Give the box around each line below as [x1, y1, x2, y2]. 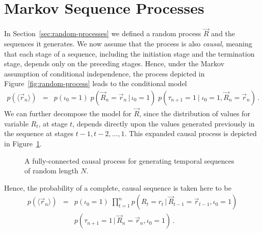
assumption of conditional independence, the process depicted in [4, 68, 205, 79]
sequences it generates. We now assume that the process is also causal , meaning [4, 38, 252, 48]
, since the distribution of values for [139, 108, 250, 119]
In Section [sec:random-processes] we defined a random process [4, 28, 201, 39]
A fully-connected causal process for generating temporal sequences [24, 155, 234, 166]
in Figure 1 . [4, 138, 42, 148]
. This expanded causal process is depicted [124, 128, 257, 139]
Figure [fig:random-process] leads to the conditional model [4, 78, 187, 89]
